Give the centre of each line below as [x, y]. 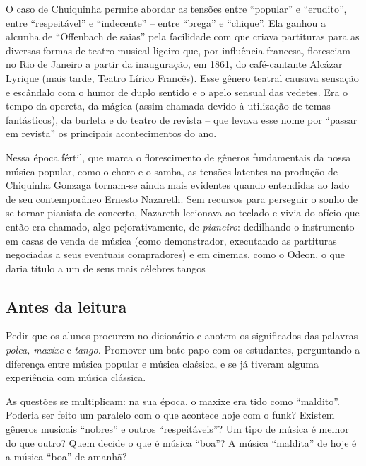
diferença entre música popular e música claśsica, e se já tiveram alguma [163, 363]
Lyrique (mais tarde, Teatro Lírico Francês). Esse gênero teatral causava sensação [182, 77]
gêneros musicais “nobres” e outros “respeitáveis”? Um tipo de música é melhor [177, 429]
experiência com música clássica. [76, 377]
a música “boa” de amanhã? [66, 456]
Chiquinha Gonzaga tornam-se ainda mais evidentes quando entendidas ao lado [178, 185]
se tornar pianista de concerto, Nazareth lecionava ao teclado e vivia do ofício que [183, 212]
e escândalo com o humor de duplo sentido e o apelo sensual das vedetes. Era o [177, 92]
